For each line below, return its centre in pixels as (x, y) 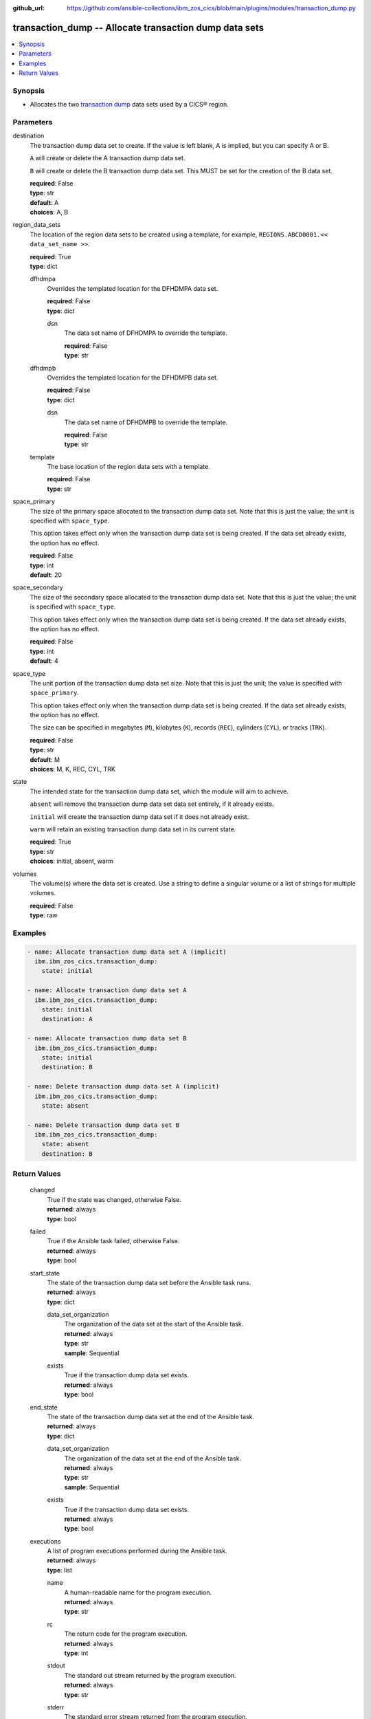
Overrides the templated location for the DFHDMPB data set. (133, 377)
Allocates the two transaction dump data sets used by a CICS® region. (130, 105)
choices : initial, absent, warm (71, 861)
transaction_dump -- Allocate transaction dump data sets (138, 28)
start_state (45, 1273)
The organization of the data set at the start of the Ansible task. (154, 1324)
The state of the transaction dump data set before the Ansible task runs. (149, 1282)
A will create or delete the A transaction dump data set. (108, 158)
